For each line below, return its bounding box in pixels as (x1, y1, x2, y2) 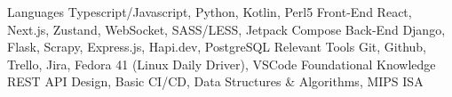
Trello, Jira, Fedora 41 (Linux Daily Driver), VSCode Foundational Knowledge (7, 54, 436, 73)
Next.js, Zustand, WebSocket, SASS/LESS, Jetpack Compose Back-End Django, (7, 20, 446, 38)
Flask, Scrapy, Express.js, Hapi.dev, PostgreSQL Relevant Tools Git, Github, (7, 37, 426, 56)
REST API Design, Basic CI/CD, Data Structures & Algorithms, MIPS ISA (7, 72, 424, 91)
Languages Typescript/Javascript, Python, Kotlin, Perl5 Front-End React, (7, 3, 412, 20)
